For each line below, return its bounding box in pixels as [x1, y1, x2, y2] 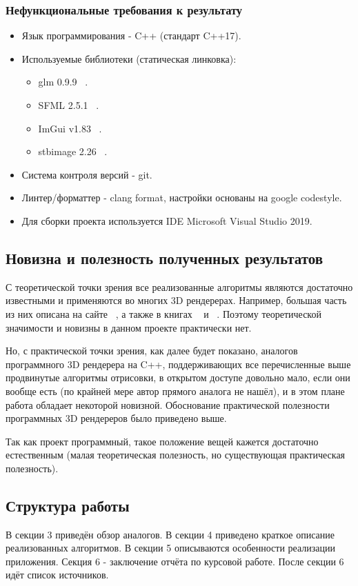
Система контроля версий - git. [21, 167, 152, 181]
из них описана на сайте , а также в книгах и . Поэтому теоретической [6, 306, 321, 321]
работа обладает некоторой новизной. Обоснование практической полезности [6, 397, 330, 412]
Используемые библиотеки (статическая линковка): [21, 51, 237, 65]
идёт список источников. [6, 567, 109, 582]
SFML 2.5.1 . [38, 98, 99, 112]
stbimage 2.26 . [38, 144, 108, 159]
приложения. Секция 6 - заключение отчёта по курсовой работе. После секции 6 [6, 554, 344, 568]
